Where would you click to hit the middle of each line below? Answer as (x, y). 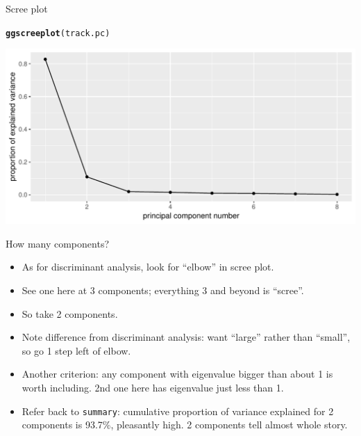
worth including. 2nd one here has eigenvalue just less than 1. (153, 387)
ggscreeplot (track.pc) (58, 33)
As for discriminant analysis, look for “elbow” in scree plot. (148, 267)
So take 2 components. (70, 313)
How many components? (58, 243)
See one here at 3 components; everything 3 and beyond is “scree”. (163, 290)
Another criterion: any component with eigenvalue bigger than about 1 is (177, 374)
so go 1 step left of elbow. (76, 350)
